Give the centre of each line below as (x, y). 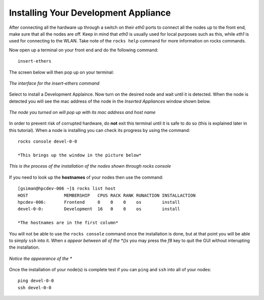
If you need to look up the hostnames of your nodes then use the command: (86, 177)
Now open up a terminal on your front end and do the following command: (84, 50)
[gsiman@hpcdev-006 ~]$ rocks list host (67, 189)
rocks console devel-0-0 (47, 141)
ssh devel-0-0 (34, 288)
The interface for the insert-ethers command (54, 83)
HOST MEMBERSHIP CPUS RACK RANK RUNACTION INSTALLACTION (107, 195)
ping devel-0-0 (36, 281)
